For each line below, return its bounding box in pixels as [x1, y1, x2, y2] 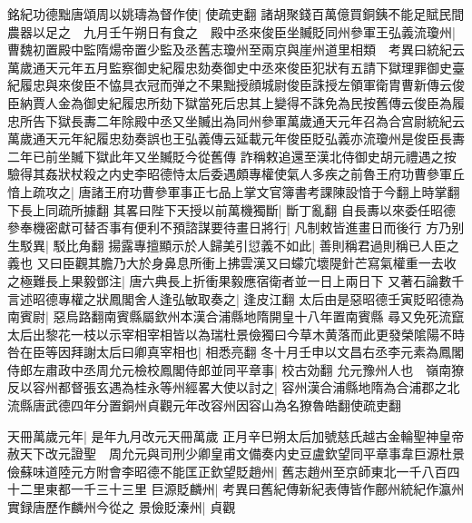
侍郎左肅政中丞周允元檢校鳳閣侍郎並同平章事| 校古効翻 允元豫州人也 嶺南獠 [7, 360, 465, 379]
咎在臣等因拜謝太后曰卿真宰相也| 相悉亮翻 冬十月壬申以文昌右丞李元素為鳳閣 [7, 342, 465, 361]
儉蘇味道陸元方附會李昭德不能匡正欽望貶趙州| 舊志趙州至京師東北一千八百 [7, 461, 447, 480]
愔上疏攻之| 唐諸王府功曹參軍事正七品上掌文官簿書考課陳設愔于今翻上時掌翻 [7, 182, 460, 201]
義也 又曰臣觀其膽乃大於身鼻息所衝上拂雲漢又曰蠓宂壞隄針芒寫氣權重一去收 [7, 253, 457, 272]
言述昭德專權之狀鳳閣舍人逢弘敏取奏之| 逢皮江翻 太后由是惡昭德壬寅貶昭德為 [7, 289, 465, 308]
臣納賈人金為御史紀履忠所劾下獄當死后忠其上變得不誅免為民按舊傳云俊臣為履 [7, 93, 465, 112]
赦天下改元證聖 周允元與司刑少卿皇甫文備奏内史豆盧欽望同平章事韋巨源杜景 [7, 444, 465, 463]
